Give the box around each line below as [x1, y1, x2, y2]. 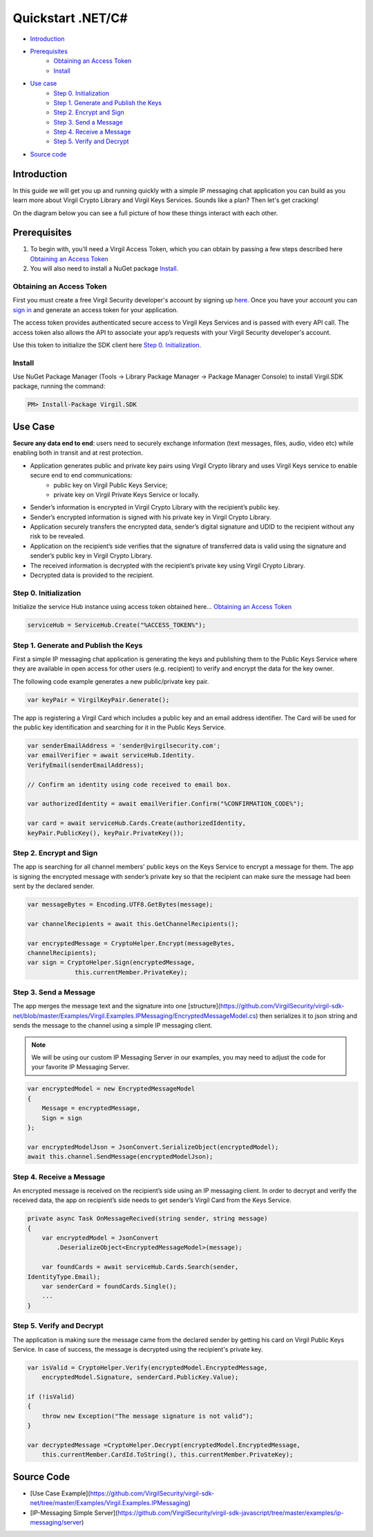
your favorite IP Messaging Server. [31, 1063, 131, 1071]
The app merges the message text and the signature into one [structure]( [12, 1002, 221, 1010]
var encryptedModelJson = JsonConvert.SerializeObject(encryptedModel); [27, 1143, 279, 1151]
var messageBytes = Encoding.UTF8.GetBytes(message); [27, 900, 213, 909]
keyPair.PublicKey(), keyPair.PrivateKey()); [27, 829, 184, 837]
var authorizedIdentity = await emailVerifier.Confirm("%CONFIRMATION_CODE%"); [27, 800, 305, 808]
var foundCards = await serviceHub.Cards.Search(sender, [41, 1263, 239, 1271]
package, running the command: [12, 382, 106, 390]
